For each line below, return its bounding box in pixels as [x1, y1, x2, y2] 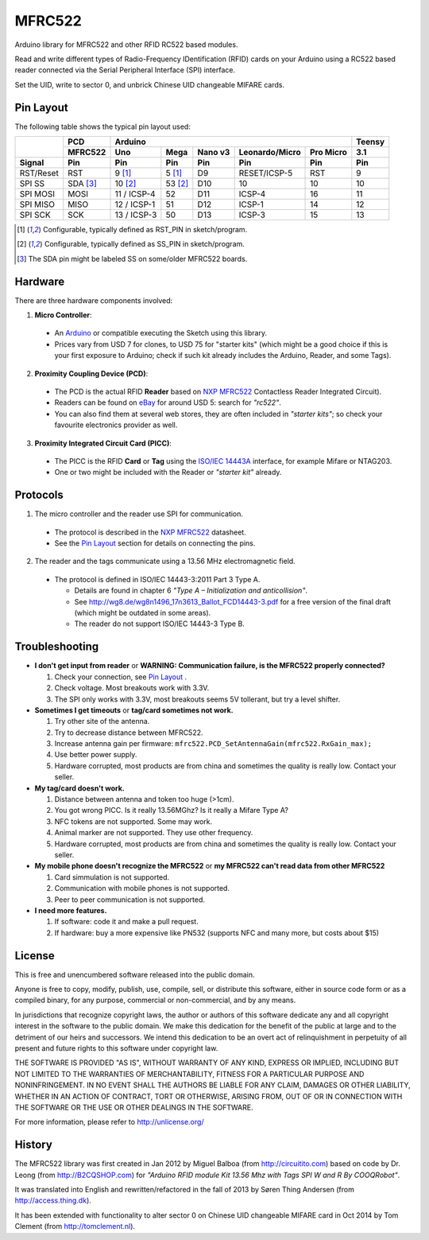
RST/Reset [19, 168, 59, 179]
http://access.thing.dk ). [14, 1195, 91, 1205]
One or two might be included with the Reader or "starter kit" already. [54, 468, 282, 477]
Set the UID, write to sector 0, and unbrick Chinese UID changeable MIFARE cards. [14, 80, 285, 89]
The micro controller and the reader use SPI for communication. [34, 509, 244, 519]
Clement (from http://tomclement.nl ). [14, 1222, 135, 1231]
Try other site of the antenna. [54, 717, 150, 726]
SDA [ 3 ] [68, 178, 97, 189]
